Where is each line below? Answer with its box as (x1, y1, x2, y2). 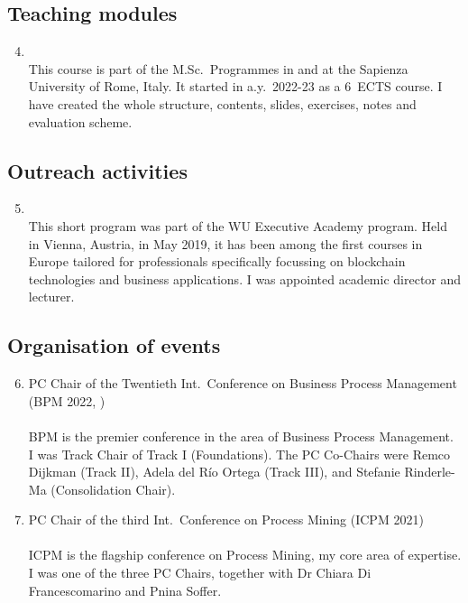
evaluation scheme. (28, 112, 133, 131)
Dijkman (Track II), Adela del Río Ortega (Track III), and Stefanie (28, 462, 400, 481)
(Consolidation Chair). (50, 479, 176, 498)
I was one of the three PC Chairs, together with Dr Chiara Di (28, 563, 372, 582)
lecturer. (28, 287, 75, 306)
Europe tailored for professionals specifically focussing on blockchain (28, 252, 406, 271)
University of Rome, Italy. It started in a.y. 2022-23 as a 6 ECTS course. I (28, 77, 443, 96)
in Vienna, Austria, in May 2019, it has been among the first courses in (28, 234, 423, 253)
